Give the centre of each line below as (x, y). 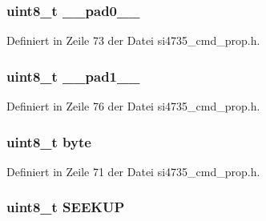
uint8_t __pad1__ (73, 76)
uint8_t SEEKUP (66, 207)
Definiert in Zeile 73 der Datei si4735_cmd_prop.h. (133, 40)
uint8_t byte (49, 141)
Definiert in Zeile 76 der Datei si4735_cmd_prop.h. (133, 106)
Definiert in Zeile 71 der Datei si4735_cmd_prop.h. (133, 171)
